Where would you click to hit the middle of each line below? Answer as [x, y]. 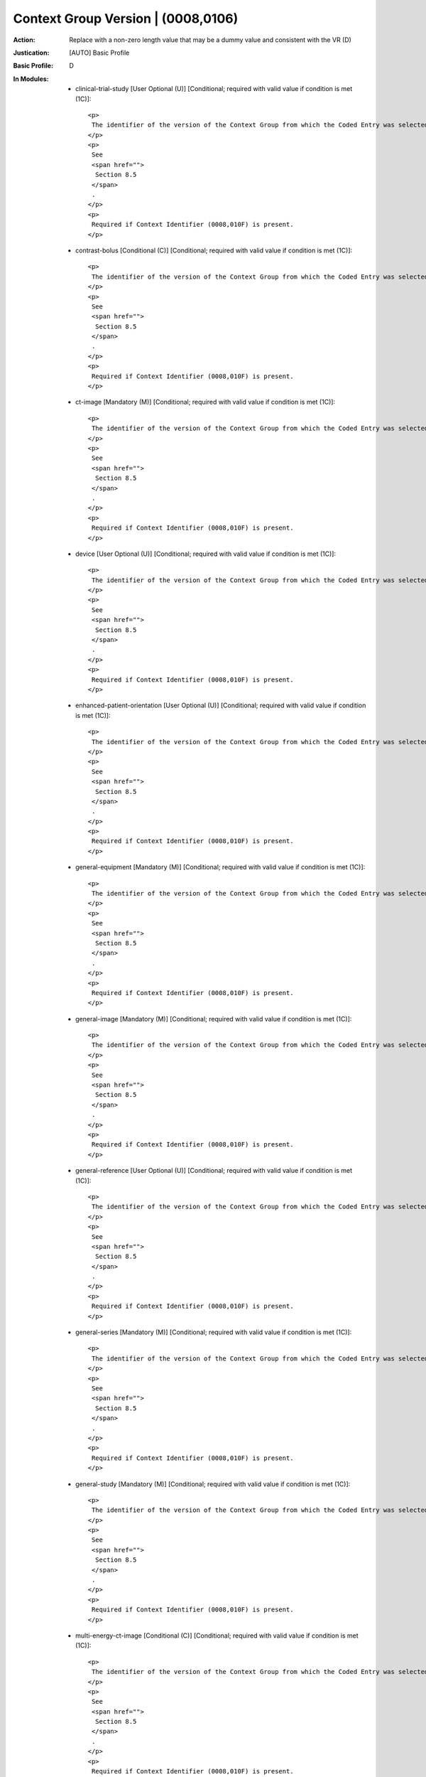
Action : [24, 40]
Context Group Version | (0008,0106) [126, 18]
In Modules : [31, 79]
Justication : [31, 53]
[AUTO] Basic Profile [99, 53]
